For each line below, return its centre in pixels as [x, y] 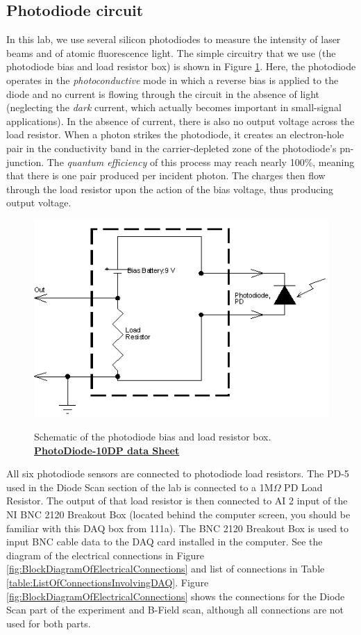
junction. [25, 162]
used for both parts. [49, 623]
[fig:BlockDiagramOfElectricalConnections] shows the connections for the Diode [176, 596]
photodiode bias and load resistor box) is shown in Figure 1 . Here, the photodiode [181, 66]
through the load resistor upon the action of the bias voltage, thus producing [170, 189]
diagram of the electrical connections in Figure [106, 555]
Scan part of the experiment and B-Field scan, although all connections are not [175, 610]
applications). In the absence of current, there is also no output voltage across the [180, 121]
